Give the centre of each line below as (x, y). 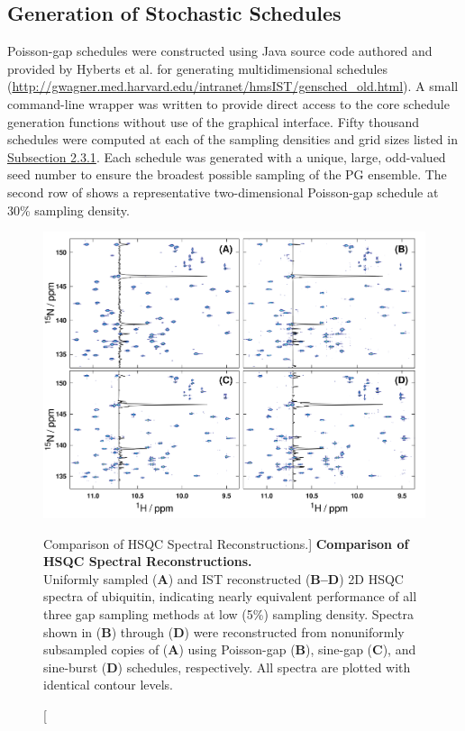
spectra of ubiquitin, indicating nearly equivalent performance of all (230, 596)
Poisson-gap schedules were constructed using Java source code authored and (220, 51)
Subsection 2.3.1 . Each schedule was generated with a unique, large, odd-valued (227, 156)
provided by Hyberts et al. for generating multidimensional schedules (198, 68)
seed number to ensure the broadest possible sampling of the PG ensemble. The (227, 174)
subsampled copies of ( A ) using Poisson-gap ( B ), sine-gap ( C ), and (230, 649)
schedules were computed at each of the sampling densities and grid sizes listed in (232, 139)
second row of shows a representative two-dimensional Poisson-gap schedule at (223, 192)
